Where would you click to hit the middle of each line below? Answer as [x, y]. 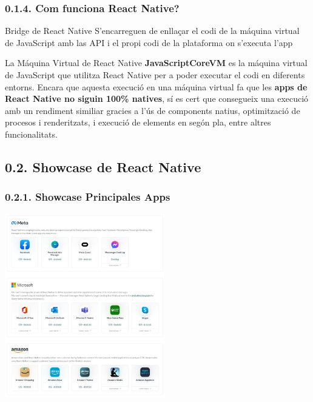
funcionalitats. [31, 134]
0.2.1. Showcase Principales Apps [88, 197]
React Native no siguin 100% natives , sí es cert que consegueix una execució [157, 99]
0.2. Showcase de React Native [103, 166]
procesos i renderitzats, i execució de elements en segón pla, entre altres [138, 122]
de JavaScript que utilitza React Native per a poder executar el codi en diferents [155, 75]
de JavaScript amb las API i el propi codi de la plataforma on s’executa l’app [149, 42]
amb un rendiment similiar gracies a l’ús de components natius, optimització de [153, 110]
